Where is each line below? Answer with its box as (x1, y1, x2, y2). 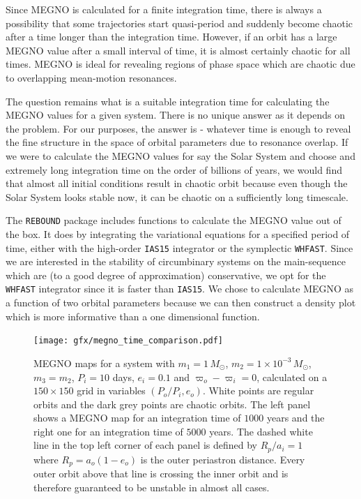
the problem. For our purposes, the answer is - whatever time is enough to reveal (6, 121, 351, 135)
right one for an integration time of (33, 424, 183, 438)
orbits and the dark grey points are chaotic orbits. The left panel (33, 396, 311, 411)
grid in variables (77, 383, 146, 398)
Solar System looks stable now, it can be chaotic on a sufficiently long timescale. (6, 189, 348, 204)
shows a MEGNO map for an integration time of (33, 410, 241, 425)
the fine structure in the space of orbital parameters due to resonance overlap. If (6, 135, 348, 149)
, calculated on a (256, 369, 328, 384)
